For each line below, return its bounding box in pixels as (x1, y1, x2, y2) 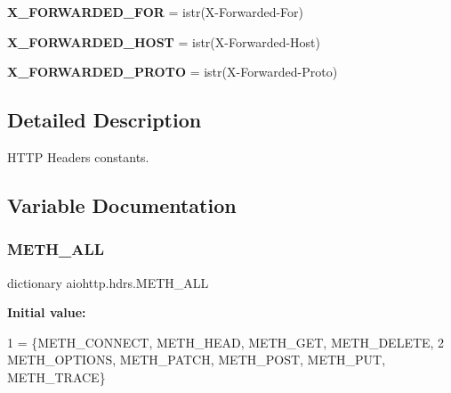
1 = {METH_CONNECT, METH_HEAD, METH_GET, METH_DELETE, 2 (7, 332, 445, 351)
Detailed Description (7, 106, 202, 134)
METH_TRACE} (7, 367, 106, 386)
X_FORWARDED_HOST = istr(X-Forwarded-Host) (7, 32, 320, 51)
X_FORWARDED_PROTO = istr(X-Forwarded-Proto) (7, 62, 338, 81)
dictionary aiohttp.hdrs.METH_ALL (7, 273, 209, 291)
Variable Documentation (7, 191, 237, 218)
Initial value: (7, 303, 86, 322)
